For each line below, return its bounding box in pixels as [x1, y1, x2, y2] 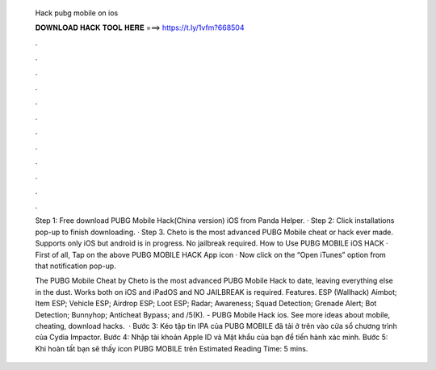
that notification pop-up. [35, 261, 116, 271]
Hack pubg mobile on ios [35, 8, 119, 18]
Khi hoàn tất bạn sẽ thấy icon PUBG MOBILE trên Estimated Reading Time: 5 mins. [35, 343, 308, 353]
